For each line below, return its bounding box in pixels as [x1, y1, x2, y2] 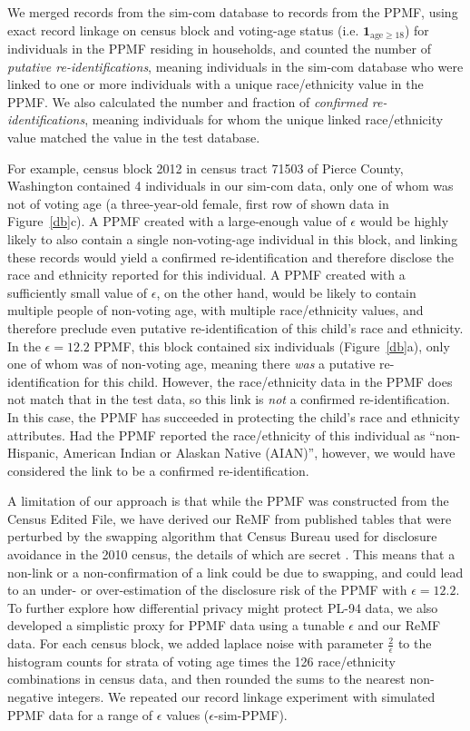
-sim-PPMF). [213, 705, 288, 724]
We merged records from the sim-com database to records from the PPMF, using [7, 3, 458, 21]
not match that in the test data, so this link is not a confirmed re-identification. [7, 390, 450, 409]
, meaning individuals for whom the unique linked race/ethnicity [84, 110, 444, 129]
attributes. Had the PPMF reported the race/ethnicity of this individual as [7, 425, 426, 444]
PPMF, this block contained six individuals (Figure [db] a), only [93, 336, 450, 355]
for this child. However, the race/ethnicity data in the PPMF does [83, 371, 453, 390]
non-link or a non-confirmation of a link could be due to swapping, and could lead [7, 562, 464, 581]
